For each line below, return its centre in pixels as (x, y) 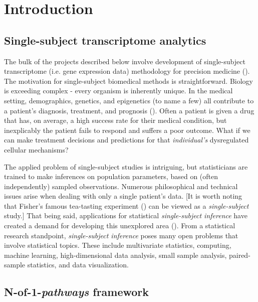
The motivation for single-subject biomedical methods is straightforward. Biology (128, 81)
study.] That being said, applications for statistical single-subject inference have (126, 215)
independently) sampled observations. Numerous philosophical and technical (121, 186)
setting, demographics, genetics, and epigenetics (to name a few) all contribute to (129, 100)
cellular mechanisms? (36, 149)
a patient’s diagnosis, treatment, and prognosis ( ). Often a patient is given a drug (129, 110)
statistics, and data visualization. (78, 265)
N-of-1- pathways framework (77, 292)
